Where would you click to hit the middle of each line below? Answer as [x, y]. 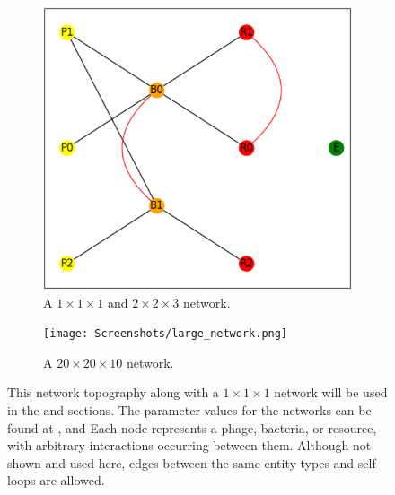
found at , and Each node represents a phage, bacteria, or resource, [192, 427]
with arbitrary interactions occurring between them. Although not [189, 445]
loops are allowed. [56, 480]
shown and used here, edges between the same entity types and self [192, 462]
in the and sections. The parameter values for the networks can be [189, 410]
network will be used [331, 392]
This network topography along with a [113, 392]
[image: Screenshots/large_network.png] [166, 334]
